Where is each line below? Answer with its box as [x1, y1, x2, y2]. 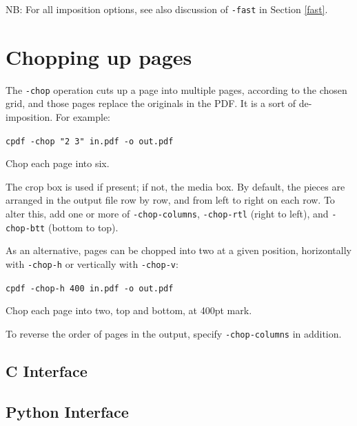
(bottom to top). [48, 220, 119, 234]
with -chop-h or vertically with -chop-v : [6, 256, 178, 271]
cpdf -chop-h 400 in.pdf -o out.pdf [6, 283, 174, 293]
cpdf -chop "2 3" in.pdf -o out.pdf [6, 136, 174, 146]
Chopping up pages [6, 42, 192, 70]
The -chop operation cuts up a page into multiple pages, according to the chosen [6, 82, 347, 97]
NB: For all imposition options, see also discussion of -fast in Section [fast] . [6, 2, 328, 16]
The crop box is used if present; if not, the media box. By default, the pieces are [6, 179, 345, 193]
